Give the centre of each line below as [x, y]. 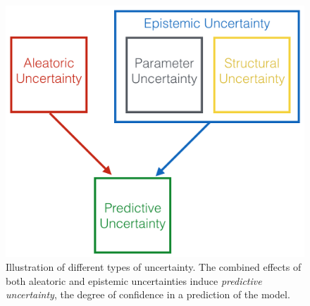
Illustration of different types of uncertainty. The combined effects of [154, 266]
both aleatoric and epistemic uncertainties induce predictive [134, 280]
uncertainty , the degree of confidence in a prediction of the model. [148, 294]
